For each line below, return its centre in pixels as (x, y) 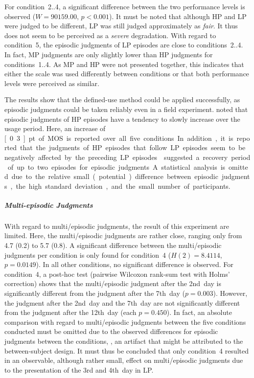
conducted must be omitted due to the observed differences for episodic (111, 331)
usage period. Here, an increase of (55, 128)
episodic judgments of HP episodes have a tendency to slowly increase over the (122, 119)
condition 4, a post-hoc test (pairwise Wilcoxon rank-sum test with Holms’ (117, 274)
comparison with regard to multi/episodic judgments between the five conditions (125, 322)
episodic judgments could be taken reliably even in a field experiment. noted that (126, 109)
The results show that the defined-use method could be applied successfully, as (122, 100)
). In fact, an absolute (199, 312)
